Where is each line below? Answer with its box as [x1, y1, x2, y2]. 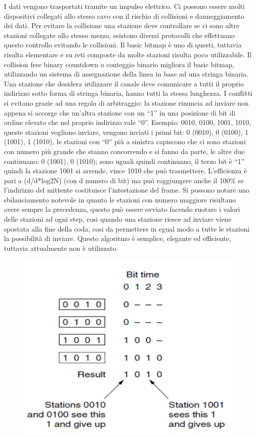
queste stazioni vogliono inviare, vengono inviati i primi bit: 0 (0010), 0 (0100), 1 [4, 126, 249, 137]
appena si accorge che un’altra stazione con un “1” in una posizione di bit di [4, 107, 236, 118]
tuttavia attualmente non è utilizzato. [4, 242, 118, 253]
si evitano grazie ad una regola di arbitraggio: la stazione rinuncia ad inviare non [4, 97, 249, 108]
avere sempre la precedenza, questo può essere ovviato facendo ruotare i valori [4, 204, 240, 214]
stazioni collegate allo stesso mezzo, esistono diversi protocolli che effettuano [4, 30, 235, 40]
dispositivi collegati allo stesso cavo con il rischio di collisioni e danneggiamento [4, 10, 245, 21]
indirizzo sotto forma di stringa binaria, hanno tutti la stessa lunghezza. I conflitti [4, 88, 253, 98]
